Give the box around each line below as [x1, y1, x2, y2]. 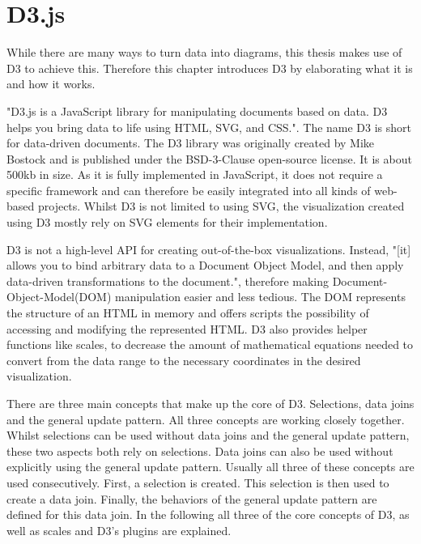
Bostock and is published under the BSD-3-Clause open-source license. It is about [6, 150, 412, 167]
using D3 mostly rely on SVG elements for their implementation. [6, 214, 328, 231]
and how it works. [6, 75, 96, 92]
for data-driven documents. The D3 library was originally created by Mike [6, 134, 375, 151]
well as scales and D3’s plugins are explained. [6, 521, 232, 538]
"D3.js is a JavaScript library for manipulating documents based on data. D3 [6, 102, 388, 119]
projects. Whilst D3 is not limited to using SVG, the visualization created [37, 198, 405, 215]
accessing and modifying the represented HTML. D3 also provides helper [6, 320, 368, 337]
